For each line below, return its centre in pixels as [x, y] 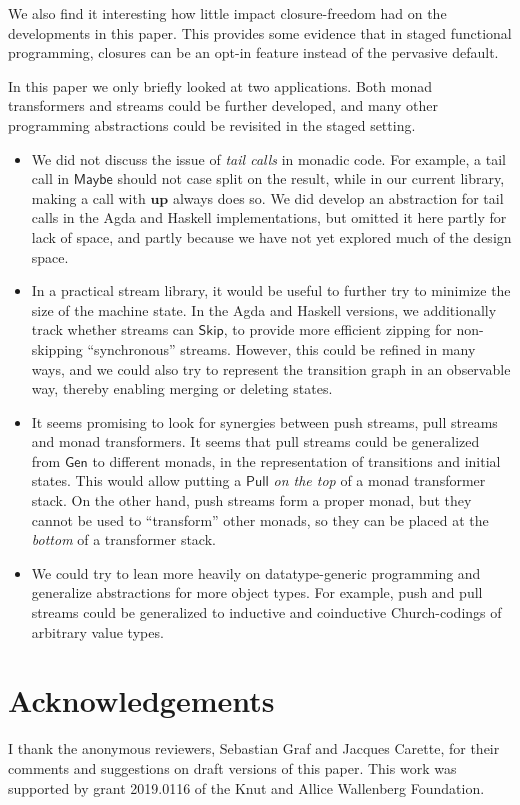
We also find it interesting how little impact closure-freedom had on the [227, 13]
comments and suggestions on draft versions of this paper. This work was [232, 767]
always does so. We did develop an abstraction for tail [338, 197]
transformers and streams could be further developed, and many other [223, 105]
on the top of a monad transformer [379, 480]
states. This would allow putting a [136, 480]
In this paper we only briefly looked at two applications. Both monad [220, 85]
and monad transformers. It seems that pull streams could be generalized [255, 441]
